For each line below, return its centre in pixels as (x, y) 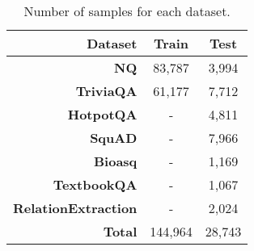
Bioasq (116, 161)
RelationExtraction (75, 208)
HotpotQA (102, 114)
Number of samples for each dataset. (127, 11)
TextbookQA (95, 184)
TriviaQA (106, 91)
